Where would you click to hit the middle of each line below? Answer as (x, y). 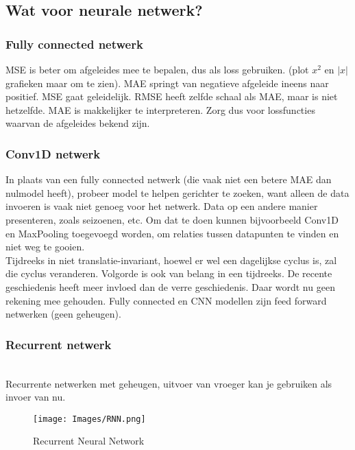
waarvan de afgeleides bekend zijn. (78, 123)
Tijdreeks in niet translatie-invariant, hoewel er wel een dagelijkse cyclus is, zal (171, 260)
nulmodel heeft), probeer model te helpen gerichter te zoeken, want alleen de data (177, 192)
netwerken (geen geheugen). (63, 314)
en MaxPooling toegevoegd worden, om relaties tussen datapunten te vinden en (172, 233)
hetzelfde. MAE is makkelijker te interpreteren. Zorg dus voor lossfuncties (160, 109)
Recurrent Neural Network (89, 441)
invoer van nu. (36, 397)
